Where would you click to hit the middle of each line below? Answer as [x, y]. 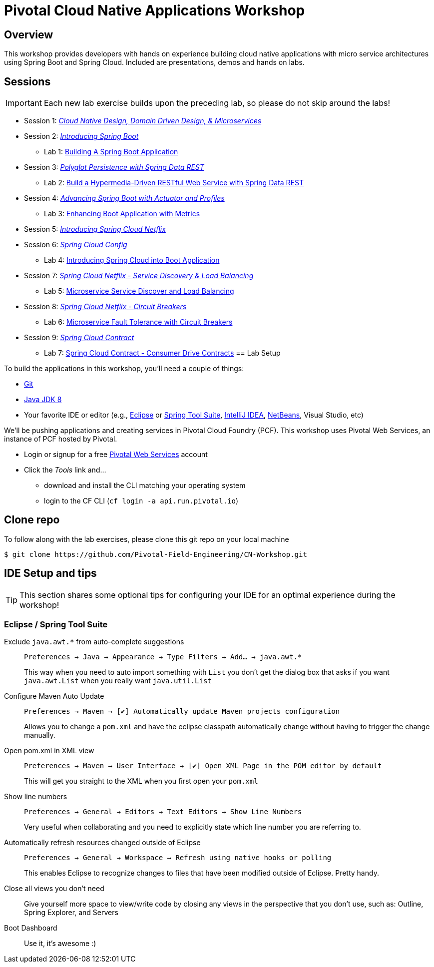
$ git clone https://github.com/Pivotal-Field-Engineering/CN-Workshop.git [156, 554]
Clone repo [32, 520]
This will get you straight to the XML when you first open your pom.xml [141, 781]
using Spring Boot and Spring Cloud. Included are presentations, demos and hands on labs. [154, 62]
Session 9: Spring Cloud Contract [79, 338]
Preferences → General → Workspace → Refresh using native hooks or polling [178, 858]
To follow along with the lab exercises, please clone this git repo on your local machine [147, 539]
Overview [29, 34]
